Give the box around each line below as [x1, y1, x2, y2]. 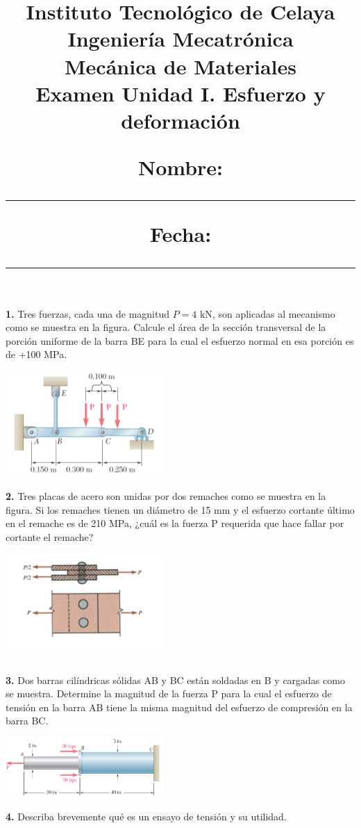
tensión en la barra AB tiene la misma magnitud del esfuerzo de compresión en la [6, 699, 353, 714]
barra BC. [6, 713, 49, 728]
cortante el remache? [6, 530, 94, 544]
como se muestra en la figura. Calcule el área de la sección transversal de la [6, 320, 326, 334]
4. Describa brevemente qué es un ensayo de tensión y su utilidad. [6, 809, 287, 823]
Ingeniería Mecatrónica [67, 24, 294, 53]
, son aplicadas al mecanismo [212, 306, 335, 320]
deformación [121, 106, 240, 134]
